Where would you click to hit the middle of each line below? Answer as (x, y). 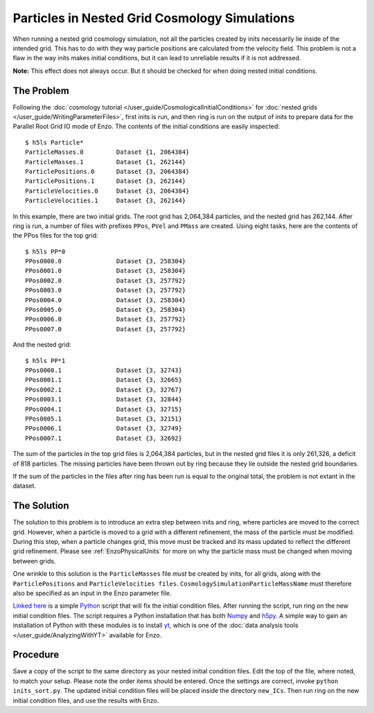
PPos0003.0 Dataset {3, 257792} (106, 290)
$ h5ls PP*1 (45, 361)
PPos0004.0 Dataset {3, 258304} (106, 300)
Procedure (36, 655)
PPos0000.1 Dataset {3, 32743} (104, 370)
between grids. (34, 561)
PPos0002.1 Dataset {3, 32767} (104, 389)
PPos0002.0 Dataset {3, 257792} (106, 280)
